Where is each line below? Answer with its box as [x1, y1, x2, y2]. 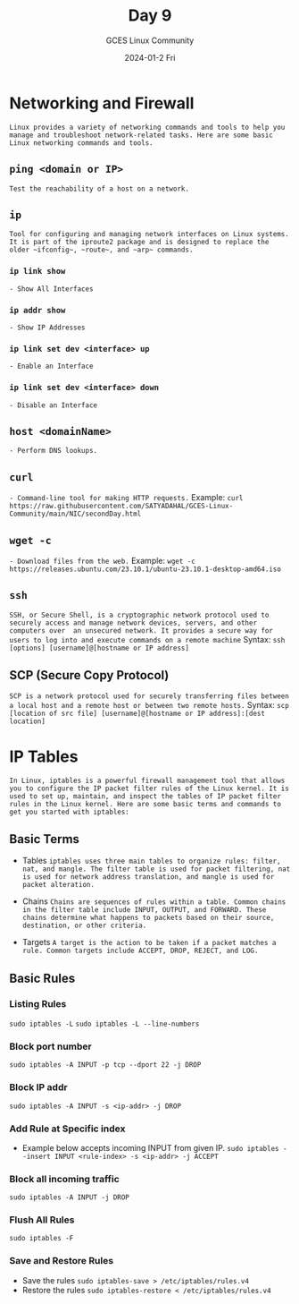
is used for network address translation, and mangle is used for [21, 873, 275, 882]
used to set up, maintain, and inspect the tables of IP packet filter [9, 791, 281, 801]
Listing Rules [9, 997, 67, 1010]
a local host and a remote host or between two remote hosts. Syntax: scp [9, 699, 290, 710]
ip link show [9, 266, 66, 277]
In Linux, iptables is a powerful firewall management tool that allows [9, 776, 286, 785]
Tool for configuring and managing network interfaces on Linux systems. [9, 230, 290, 239]
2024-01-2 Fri [124, 52, 176, 63]
